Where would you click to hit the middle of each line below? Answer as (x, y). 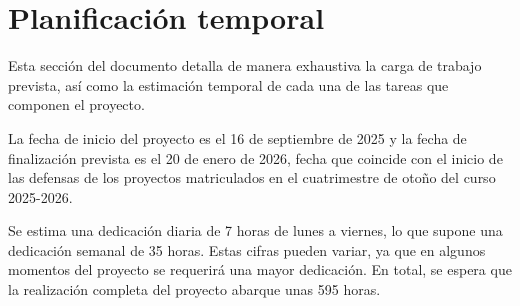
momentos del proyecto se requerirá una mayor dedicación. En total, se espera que (260, 269)
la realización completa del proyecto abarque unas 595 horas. (194, 289)
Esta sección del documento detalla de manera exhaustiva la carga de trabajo (245, 65)
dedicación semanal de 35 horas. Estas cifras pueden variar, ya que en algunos (247, 249)
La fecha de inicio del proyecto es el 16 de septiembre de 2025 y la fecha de (237, 137)
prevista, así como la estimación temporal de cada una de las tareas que (228, 84)
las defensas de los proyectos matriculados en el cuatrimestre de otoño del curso (252, 177)
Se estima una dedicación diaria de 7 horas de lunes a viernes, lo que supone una (255, 230)
